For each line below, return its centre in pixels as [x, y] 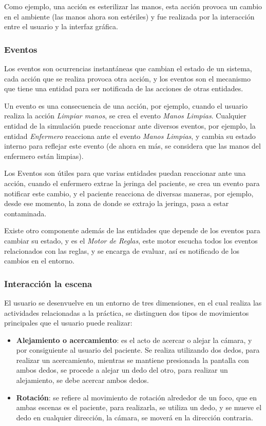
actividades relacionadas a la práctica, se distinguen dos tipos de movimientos [127, 312]
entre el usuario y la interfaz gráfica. [61, 26]
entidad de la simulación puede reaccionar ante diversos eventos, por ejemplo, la [130, 125]
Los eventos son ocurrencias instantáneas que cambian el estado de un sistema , [128, 68]
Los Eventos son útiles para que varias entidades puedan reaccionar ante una [125, 173]
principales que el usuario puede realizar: [68, 323]
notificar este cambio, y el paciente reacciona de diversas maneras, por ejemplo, [129, 193]
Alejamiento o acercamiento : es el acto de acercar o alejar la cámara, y [134, 340]
